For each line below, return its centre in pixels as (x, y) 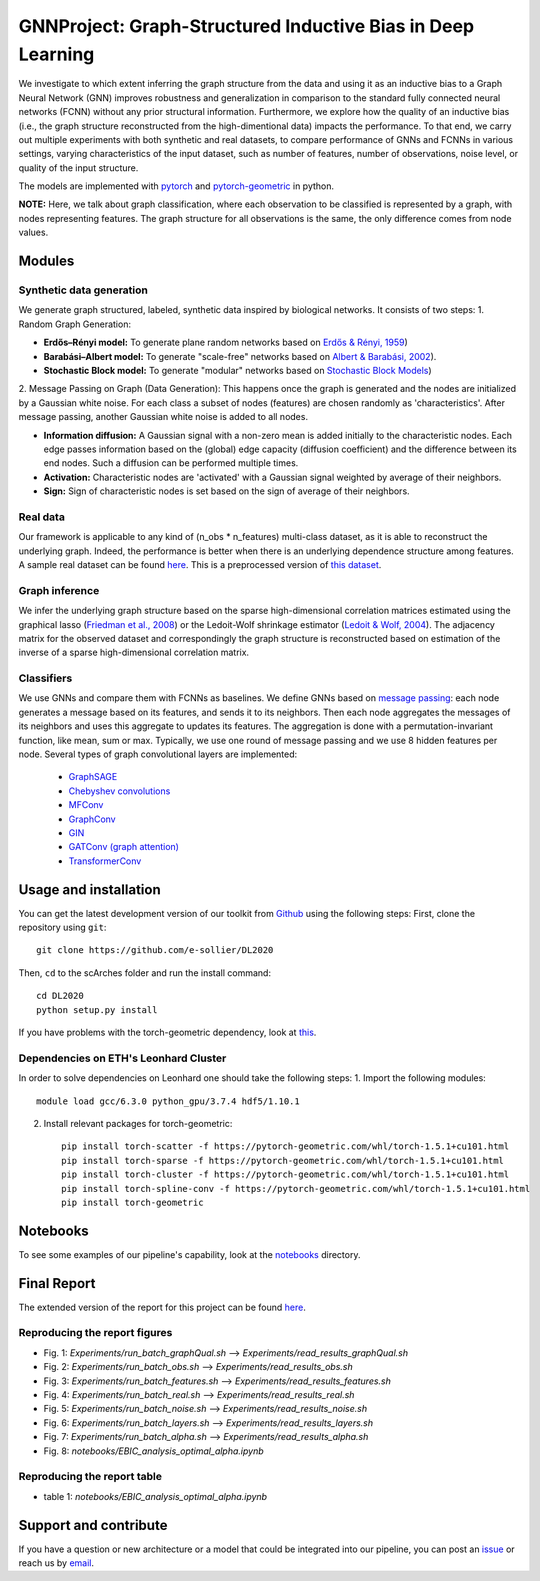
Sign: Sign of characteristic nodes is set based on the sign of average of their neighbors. (226, 491)
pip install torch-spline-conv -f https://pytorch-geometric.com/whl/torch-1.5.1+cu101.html (296, 1188)
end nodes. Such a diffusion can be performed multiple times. (171, 463)
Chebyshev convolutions (119, 791)
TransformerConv (105, 861)
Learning (56, 54)
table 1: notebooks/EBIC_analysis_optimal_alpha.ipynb (155, 1496)
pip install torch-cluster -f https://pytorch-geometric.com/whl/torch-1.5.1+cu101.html (285, 1174)
